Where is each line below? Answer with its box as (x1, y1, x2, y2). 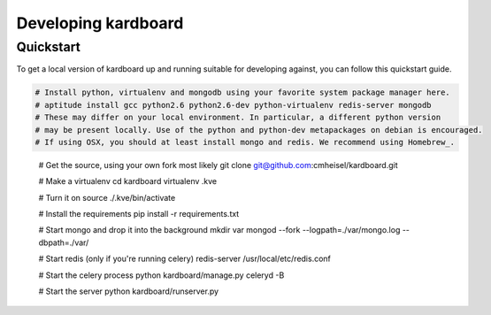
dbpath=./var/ (38, 237, 89, 248)
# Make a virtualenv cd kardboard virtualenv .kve (38, 176, 218, 187)
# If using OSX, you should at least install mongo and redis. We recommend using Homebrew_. (35, 137, 456, 147)
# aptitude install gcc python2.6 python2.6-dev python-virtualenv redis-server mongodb (35, 100, 433, 110)
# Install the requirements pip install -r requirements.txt (38, 209, 240, 219)
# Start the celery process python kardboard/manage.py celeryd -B (38, 270, 285, 280)
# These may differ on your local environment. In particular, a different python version (35, 112, 441, 123)
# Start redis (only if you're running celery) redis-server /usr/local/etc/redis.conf (38, 253, 332, 265)
